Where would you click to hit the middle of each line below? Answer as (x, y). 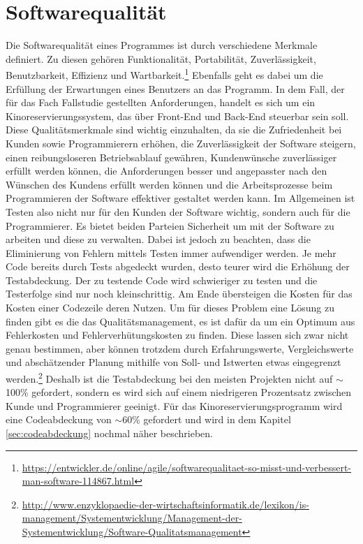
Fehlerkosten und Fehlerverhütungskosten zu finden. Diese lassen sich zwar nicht (177, 335)
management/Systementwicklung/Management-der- (132, 518)
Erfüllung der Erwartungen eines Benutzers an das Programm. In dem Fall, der (175, 88)
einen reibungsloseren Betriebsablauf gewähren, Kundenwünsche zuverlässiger (171, 157)
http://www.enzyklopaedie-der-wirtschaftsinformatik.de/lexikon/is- (165, 504)
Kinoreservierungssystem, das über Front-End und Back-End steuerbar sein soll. (177, 116)
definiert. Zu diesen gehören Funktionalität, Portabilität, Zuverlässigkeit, (161, 58)
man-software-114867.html (78, 481)
